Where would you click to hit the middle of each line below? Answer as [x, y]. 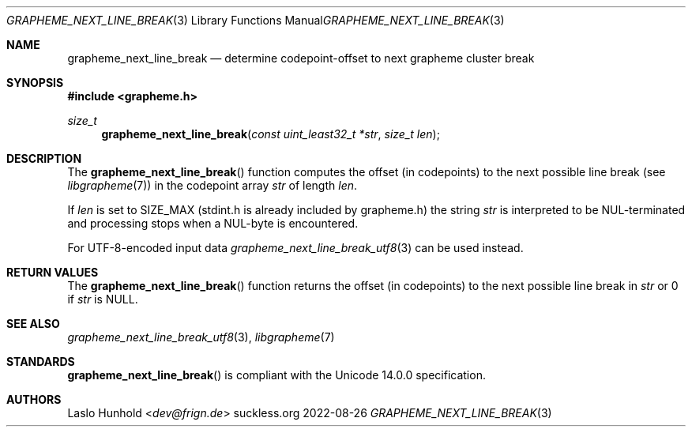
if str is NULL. [103, 299]
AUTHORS [34, 399]
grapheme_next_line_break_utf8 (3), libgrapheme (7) [201, 337]
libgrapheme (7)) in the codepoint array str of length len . [212, 185]
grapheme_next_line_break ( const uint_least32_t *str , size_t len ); [271, 134]
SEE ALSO [33, 324]
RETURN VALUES [53, 272]
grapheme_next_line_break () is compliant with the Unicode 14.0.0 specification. [276, 375]
